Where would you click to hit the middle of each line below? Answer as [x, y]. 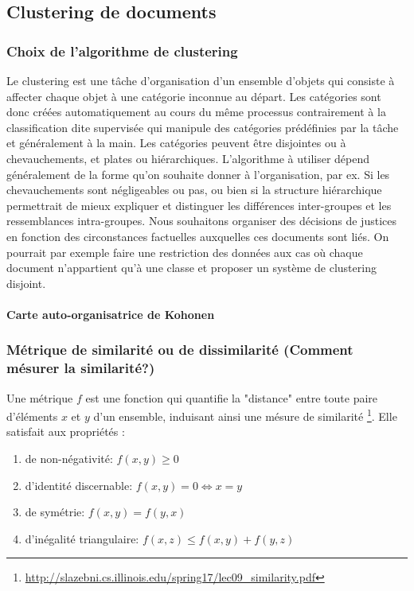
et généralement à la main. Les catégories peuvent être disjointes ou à [176, 143]
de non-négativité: [69, 459]
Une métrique [40, 397]
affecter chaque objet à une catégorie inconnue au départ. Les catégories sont [194, 96]
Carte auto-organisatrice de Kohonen [111, 314]
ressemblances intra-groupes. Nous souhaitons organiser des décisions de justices [201, 221]
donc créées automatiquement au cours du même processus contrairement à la [196, 112]
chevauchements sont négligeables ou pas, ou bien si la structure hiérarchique [194, 190]
